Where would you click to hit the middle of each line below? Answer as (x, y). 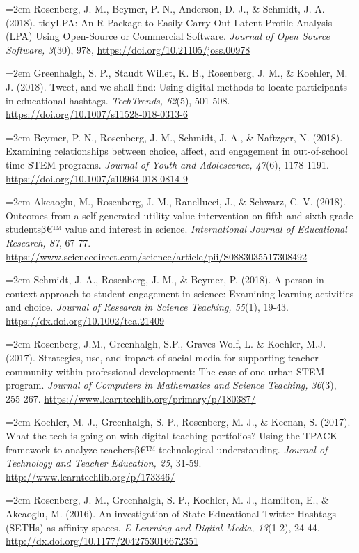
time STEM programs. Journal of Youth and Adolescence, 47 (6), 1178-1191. (167, 164)
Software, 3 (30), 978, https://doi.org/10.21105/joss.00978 (128, 49)
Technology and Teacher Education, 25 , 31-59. (104, 463)
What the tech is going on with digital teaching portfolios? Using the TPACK (172, 436)
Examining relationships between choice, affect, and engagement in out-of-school (177, 151)
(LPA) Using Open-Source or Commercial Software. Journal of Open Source (168, 36)
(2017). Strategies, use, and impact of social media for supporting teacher (162, 358)
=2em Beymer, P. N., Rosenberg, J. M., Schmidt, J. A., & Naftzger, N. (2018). (174, 137)
